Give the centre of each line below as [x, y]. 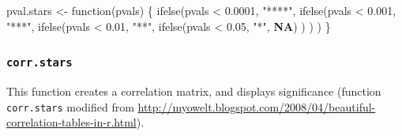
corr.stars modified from [70, 106]
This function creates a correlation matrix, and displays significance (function [194, 91]
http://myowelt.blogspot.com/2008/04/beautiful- [257, 106]
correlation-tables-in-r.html [71, 122]
